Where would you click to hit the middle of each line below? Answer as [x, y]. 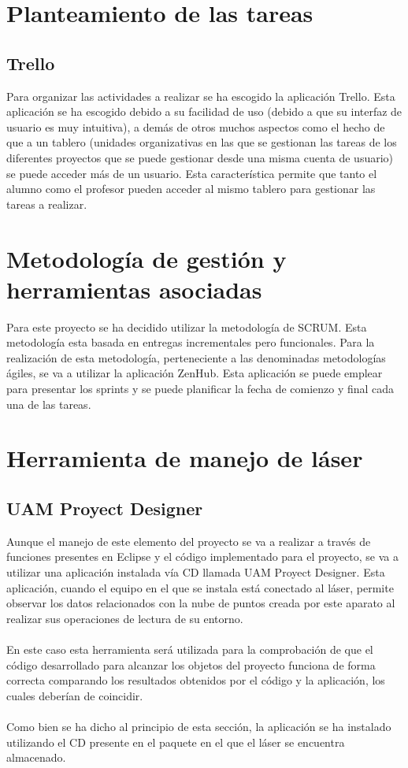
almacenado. [36, 757]
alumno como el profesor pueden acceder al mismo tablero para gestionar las [191, 189]
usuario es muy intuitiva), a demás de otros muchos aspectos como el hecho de [196, 126]
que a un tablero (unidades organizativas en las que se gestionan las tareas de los [202, 142]
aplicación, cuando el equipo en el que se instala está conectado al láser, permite [200, 587]
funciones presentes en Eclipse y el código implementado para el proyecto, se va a [203, 557]
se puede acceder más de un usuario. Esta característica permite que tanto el [192, 173]
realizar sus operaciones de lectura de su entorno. [125, 618]
